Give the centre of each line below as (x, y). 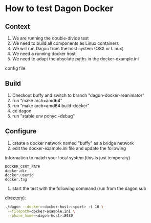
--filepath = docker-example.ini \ (41, 211)
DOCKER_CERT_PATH (23, 167)
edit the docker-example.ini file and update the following (69, 148)
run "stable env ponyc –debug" (43, 116)
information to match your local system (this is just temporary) (68, 158)
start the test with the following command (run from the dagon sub (79, 188)
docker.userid (20, 175)
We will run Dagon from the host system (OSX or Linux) (68, 48)
